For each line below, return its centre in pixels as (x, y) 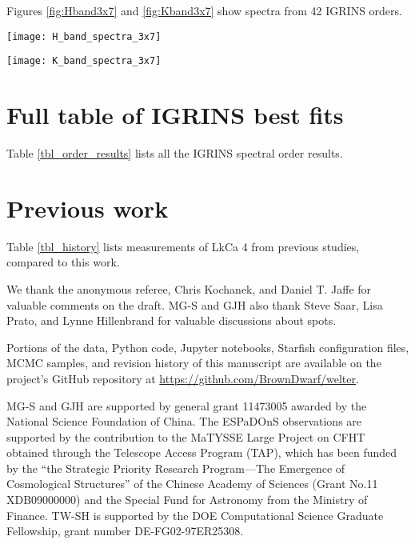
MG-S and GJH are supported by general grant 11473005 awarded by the (187, 405)
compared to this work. (63, 262)
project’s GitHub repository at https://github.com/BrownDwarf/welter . (183, 378)
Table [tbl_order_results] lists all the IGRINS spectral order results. (175, 153)
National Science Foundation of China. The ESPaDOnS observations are (184, 421)
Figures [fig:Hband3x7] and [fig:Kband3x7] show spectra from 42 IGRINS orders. (204, 10)
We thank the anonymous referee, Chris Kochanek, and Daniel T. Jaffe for (189, 288)
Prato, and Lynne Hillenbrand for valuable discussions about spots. (172, 320)
